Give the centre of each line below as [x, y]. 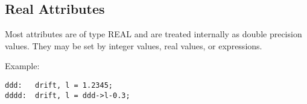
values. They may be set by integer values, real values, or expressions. [134, 45]
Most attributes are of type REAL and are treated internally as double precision [153, 34]
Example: [22, 66]
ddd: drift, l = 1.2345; [59, 85]
